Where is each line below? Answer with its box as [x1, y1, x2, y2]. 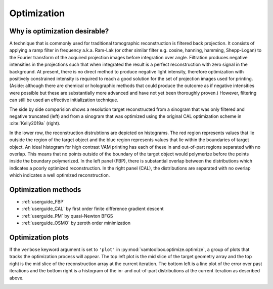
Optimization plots [9, 233, 69, 241]
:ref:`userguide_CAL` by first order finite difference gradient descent [22, 205, 164, 212]
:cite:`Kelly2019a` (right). [9, 120, 61, 127]
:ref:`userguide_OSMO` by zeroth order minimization [22, 220, 131, 226]
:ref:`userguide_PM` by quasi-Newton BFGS [22, 213, 113, 219]
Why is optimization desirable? [9, 27, 109, 35]
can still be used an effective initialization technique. [9, 97, 119, 103]
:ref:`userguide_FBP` [22, 199, 65, 204]
